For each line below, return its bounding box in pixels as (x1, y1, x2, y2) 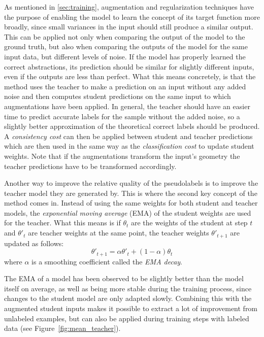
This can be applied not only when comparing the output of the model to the (4, 31, 245, 42)
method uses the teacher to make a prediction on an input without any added (4, 81, 246, 91)
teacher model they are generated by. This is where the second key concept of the (4, 187, 257, 198)
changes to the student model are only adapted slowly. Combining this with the (4, 293, 252, 304)
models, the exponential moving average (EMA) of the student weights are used (4, 207, 251, 218)
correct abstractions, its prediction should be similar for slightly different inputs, (4, 61, 254, 72)
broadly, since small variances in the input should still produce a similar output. (4, 21, 253, 32)
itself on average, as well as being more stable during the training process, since (4, 283, 252, 293)
